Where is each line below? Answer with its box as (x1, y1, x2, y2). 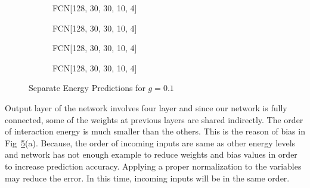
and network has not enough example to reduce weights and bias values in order (5, 148, 297, 161)
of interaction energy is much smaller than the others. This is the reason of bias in (5, 125, 305, 137)
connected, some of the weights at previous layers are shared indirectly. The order (5, 113, 303, 126)
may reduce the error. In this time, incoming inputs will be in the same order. (5, 171, 290, 184)
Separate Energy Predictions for (29, 82, 145, 94)
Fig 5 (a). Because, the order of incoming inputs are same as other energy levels (5, 136, 296, 149)
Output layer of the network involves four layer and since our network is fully (5, 101, 287, 114)
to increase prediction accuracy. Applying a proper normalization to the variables (5, 159, 302, 172)
